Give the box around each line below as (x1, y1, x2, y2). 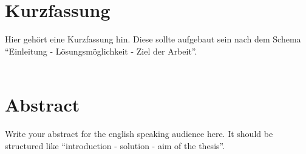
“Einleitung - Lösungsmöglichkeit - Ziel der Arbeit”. (5, 44, 197, 57)
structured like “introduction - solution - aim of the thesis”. (5, 139, 225, 152)
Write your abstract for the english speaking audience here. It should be (5, 127, 273, 140)
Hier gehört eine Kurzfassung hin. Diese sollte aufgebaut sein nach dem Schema (5, 33, 301, 45)
